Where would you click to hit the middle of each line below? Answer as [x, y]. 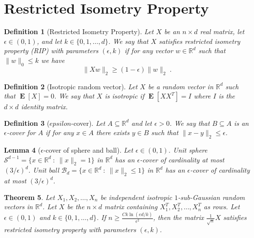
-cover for [21, 132]
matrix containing [131, 207]
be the [76, 207]
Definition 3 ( [27, 123]
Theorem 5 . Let [30, 197]
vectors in [19, 207]
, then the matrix [179, 217]
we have [53, 60]
